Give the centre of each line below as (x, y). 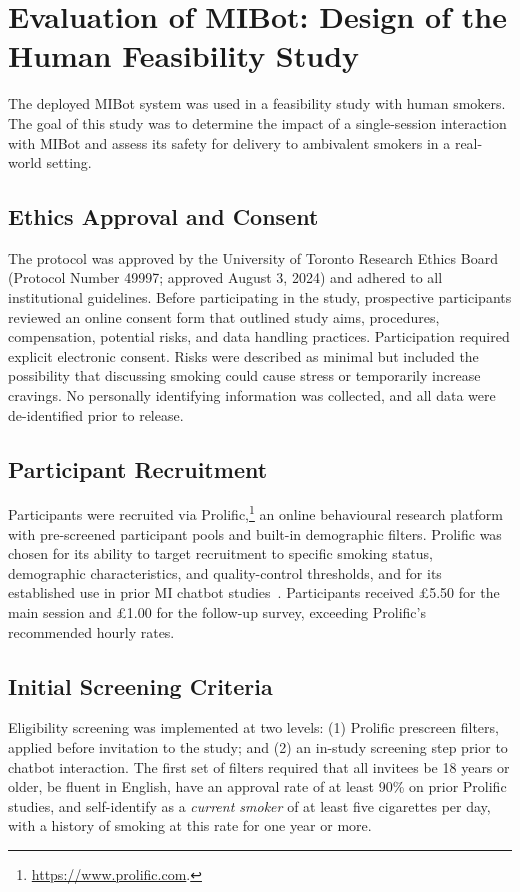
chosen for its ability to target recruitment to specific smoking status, (220, 553)
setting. (69, 162)
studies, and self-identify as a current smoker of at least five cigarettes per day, (249, 805)
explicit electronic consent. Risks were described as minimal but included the (243, 355)
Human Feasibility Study (184, 55)
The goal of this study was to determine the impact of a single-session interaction (257, 122)
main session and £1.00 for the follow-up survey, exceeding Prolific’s (217, 612)
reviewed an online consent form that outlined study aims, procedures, (224, 316)
